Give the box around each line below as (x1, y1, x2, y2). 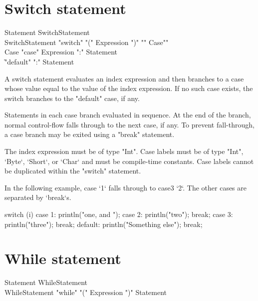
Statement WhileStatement (4, 277, 88, 287)
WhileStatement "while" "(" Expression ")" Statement (4, 286, 167, 297)
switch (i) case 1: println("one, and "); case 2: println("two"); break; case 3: (4, 209, 233, 219)
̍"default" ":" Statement (4, 56, 74, 66)
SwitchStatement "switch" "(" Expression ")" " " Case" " (4, 36, 169, 47)
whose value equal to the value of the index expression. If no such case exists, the (4, 83, 253, 93)
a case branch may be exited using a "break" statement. (4, 129, 175, 139)
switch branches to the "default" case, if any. (4, 92, 140, 103)
